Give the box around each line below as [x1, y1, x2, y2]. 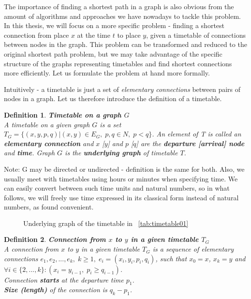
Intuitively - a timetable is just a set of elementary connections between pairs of [4, 84, 241, 94]
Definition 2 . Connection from [4, 234, 106, 244]
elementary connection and [4, 138, 94, 148]
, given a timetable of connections [146, 30, 246, 40]
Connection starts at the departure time [4, 274, 124, 284]
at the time [77, 30, 110, 40]
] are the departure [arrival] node [136, 138, 245, 148]
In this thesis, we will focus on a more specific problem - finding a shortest [4, 20, 225, 30]
